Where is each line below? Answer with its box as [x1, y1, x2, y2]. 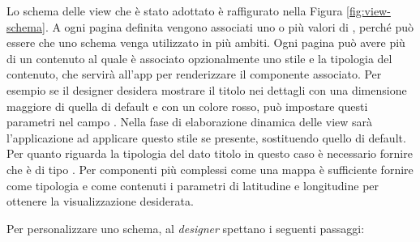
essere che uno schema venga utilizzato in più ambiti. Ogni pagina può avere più [6, 34, 405, 51]
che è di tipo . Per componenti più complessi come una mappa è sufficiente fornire [6, 160, 414, 177]
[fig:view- [346, 2, 391, 19]
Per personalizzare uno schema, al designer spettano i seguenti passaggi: [6, 219, 365, 236]
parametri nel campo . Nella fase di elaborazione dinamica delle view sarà [6, 113, 373, 130]
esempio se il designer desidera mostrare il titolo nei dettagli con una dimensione [6, 81, 407, 98]
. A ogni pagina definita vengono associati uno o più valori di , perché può [45, 18, 414, 35]
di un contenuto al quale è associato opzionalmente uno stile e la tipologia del [6, 49, 392, 66]
